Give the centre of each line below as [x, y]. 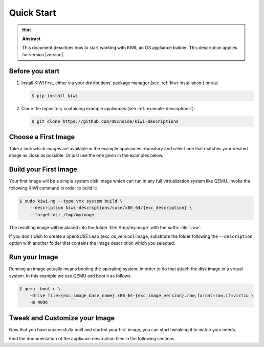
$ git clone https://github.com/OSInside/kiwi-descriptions [105, 121]
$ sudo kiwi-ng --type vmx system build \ [71, 201]
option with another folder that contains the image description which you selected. [92, 243]
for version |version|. [43, 54]
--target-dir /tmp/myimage [62, 215]
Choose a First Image [42, 137]
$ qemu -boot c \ [40, 289]
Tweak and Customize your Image [62, 318]
